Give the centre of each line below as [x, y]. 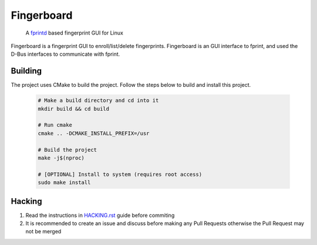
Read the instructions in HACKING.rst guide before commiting [100, 215]
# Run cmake [55, 125]
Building [26, 71]
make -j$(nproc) [61, 158]
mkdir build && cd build [74, 109]
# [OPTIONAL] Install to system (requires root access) [120, 174]
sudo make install [64, 183]
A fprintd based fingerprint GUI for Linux [74, 33]
